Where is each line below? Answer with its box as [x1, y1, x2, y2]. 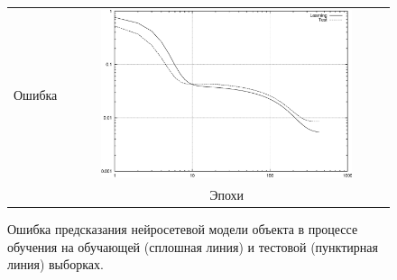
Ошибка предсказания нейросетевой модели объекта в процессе [7, 220, 358, 239]
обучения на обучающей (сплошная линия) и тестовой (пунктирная [7, 237, 378, 256]
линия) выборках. [7, 255, 104, 274]
